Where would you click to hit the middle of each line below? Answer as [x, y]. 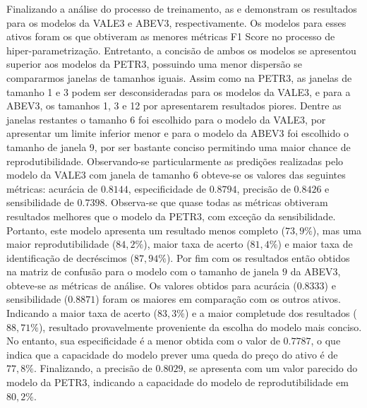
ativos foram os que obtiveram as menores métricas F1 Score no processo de [171, 36]
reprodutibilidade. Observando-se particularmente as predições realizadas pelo [175, 161]
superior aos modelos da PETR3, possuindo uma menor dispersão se [155, 64]
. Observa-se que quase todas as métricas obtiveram [216, 202]
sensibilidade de [40, 202]
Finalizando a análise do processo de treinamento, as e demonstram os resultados [182, 8]
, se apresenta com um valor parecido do [270, 368]
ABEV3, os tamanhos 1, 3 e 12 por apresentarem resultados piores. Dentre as [174, 106]
